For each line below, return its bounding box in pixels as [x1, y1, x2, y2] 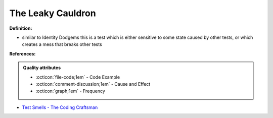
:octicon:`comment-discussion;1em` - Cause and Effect [35, 81, 151, 87]
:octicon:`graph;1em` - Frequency [35, 88, 106, 94]
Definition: [9, 25, 32, 31]
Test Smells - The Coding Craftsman [22, 104, 98, 110]
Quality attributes [23, 65, 61, 71]
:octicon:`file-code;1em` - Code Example [35, 74, 120, 80]
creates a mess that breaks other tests [22, 41, 102, 47]
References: [9, 50, 36, 56]
